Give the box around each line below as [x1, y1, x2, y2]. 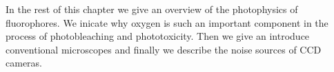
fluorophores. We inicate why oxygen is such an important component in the [6, 15, 328, 29]
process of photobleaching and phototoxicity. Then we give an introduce [6, 29, 310, 43]
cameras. [6, 56, 42, 70]
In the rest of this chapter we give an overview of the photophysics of [6, 2, 298, 16]
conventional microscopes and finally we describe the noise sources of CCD [6, 42, 322, 56]
